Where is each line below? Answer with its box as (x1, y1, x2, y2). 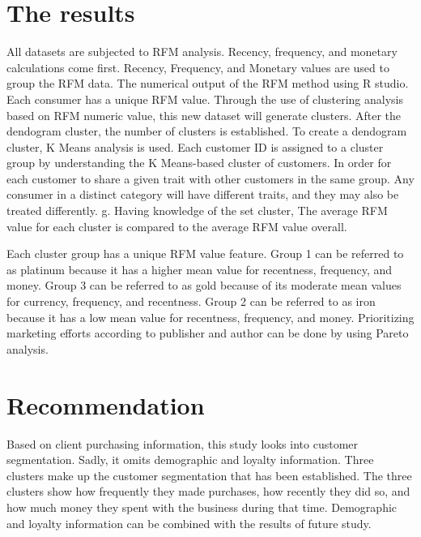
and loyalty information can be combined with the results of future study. (6, 514, 372, 531)
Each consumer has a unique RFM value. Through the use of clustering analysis (6, 90, 403, 107)
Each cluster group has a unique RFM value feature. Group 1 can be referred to (6, 245, 404, 262)
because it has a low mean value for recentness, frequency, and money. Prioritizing (6, 308, 415, 325)
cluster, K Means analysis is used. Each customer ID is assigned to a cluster (6, 138, 384, 155)
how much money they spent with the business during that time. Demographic (6, 498, 398, 515)
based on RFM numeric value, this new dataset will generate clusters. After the (6, 106, 402, 123)
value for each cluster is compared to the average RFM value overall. (6, 217, 347, 234)
